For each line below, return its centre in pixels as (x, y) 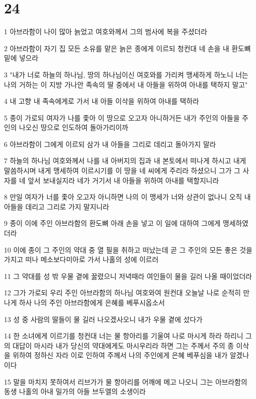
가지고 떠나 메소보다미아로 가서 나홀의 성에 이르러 (81, 259)
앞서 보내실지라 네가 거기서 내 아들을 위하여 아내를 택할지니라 (123, 180)
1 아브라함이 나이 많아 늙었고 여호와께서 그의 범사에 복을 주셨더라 (106, 32)
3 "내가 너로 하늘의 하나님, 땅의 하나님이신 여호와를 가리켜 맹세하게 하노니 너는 (126, 74)
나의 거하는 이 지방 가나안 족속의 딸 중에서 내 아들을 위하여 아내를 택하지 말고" (126, 84)
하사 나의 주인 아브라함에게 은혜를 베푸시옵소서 (92, 302)
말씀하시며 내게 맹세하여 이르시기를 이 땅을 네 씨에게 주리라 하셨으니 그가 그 (122, 170)
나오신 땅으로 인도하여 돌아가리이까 (74, 127)
